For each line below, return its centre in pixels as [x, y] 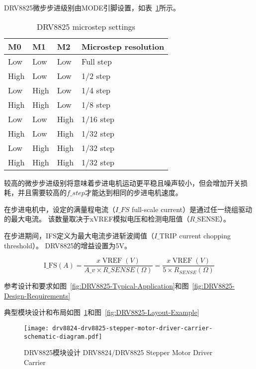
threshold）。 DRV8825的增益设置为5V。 [68, 245]
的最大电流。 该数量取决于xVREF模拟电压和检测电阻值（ [97, 219]
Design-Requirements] [37, 295]
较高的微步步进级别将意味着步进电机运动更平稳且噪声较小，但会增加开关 [122, 183]
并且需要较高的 [42, 192]
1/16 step [98, 119]
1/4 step [96, 90]
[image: [37, 328]
